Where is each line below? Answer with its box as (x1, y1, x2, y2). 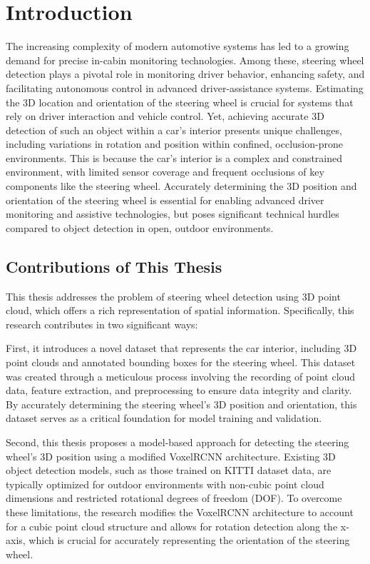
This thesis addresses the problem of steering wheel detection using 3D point (6, 288, 341, 303)
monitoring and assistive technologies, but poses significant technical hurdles (6, 206, 339, 221)
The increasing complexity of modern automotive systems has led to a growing (6, 39, 349, 54)
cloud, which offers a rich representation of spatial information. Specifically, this (6, 303, 354, 318)
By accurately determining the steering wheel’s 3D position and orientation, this (6, 396, 357, 411)
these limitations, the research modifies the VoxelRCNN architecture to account (6, 504, 354, 519)
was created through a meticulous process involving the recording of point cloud (6, 368, 356, 383)
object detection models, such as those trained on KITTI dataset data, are (6, 463, 332, 478)
